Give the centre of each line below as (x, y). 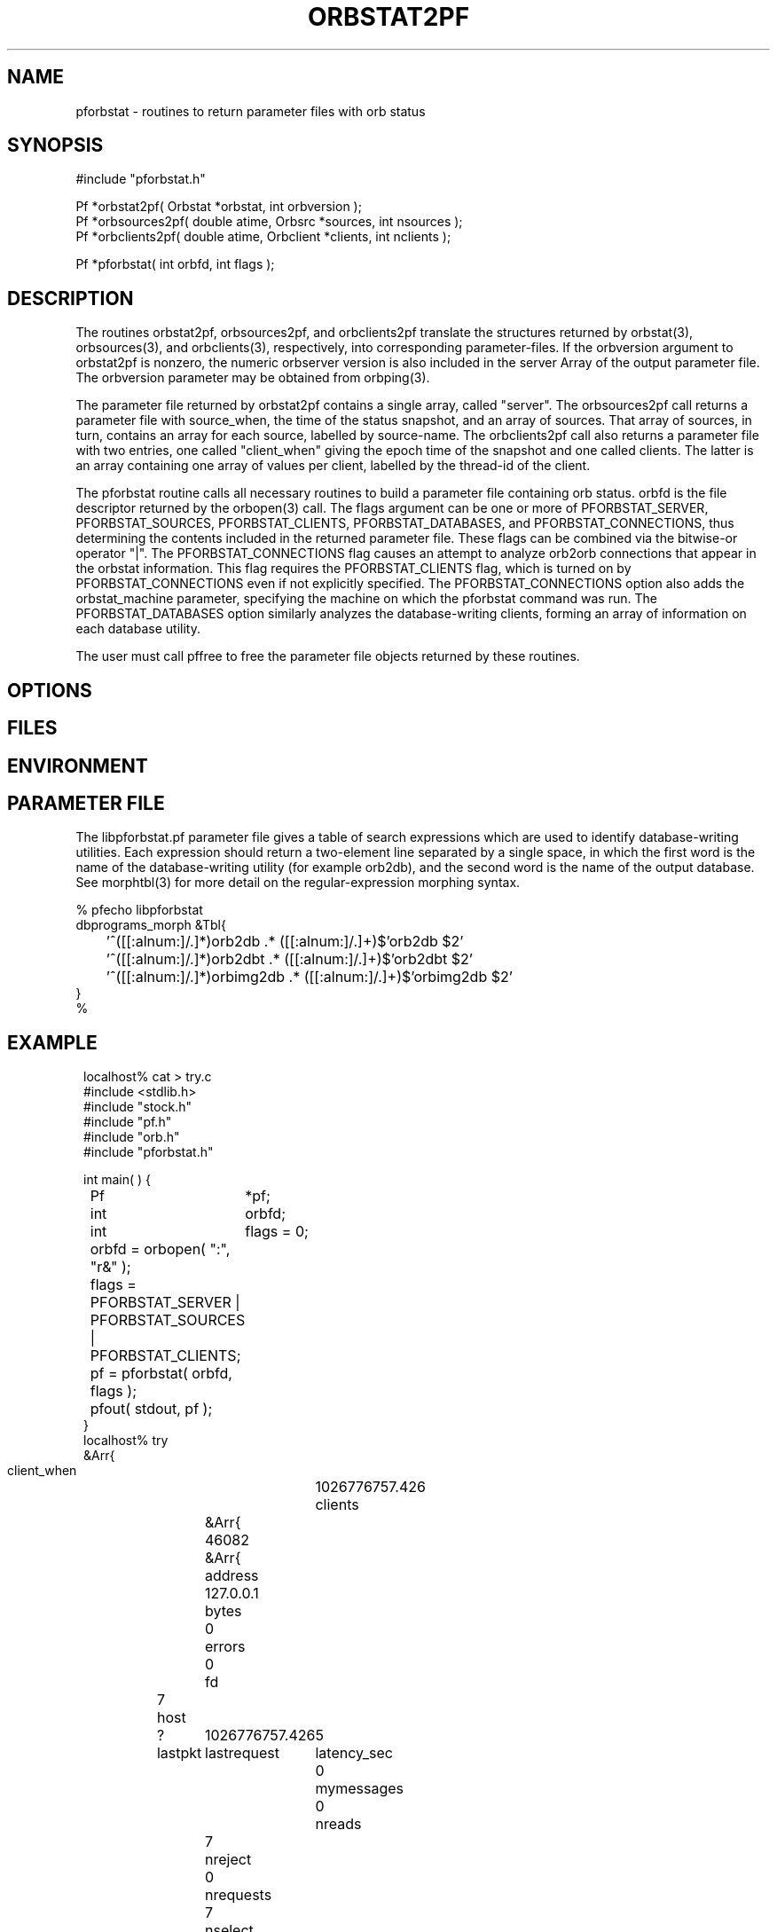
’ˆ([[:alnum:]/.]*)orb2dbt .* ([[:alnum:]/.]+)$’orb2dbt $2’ (289, 959)
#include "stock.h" (138, 1107)
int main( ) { (118, 1180)
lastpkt (179, 1753)
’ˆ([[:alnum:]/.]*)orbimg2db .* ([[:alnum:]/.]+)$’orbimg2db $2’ (309, 977)
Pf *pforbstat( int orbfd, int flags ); (175, 264)
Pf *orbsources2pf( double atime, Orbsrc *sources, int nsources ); (269, 222)
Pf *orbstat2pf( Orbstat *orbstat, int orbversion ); (219, 207)
